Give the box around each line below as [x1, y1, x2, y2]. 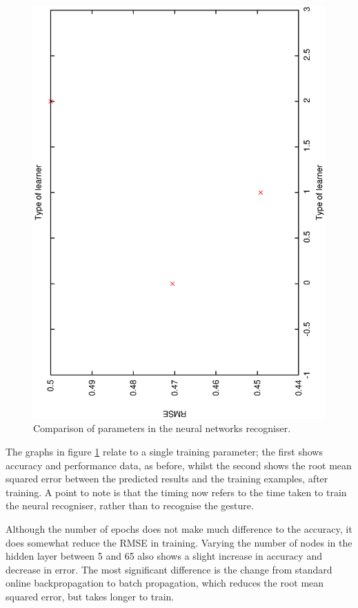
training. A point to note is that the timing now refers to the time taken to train [6, 484, 347, 499]
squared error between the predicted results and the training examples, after [6, 471, 328, 486]
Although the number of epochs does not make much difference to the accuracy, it [6, 522, 352, 536]
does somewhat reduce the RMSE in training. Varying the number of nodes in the [6, 535, 352, 549]
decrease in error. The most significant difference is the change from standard [6, 562, 332, 576]
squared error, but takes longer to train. [6, 589, 175, 603]
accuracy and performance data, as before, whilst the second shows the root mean [6, 458, 352, 472]
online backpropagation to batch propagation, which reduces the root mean [6, 576, 324, 590]
